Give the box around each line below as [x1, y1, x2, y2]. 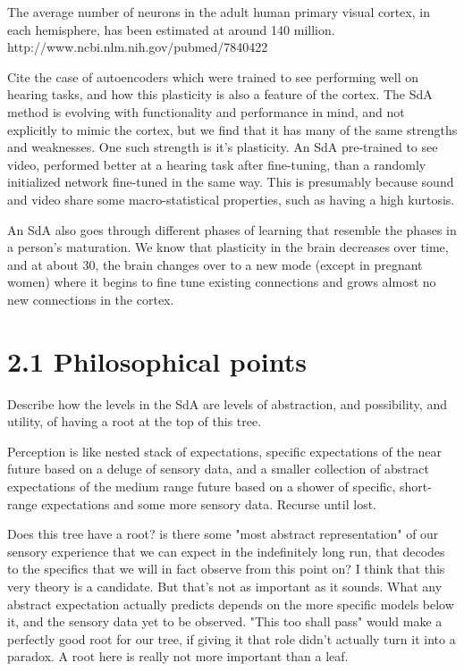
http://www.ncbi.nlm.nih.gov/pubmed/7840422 [7, 38, 268, 56]
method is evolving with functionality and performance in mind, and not [7, 102, 405, 121]
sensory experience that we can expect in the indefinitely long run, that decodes [7, 541, 445, 560]
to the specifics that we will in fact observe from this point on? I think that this [7, 559, 445, 578]
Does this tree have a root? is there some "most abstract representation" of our [7, 524, 439, 543]
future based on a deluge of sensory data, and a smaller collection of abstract [7, 459, 429, 478]
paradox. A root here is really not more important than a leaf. [7, 647, 349, 666]
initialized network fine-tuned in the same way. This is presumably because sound [7, 172, 454, 191]
